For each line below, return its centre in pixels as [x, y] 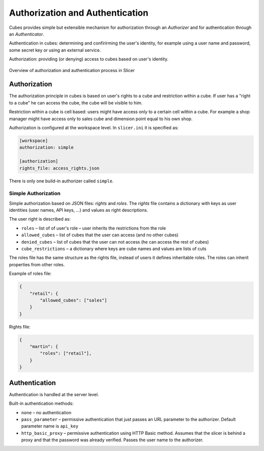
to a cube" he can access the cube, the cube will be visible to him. [76, 102]
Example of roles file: [30, 274]
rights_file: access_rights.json [59, 168]
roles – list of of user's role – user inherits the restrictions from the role [94, 228]
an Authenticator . [27, 34]
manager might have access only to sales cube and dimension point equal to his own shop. [101, 119]
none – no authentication [46, 412]
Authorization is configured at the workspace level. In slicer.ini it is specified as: [94, 127]
